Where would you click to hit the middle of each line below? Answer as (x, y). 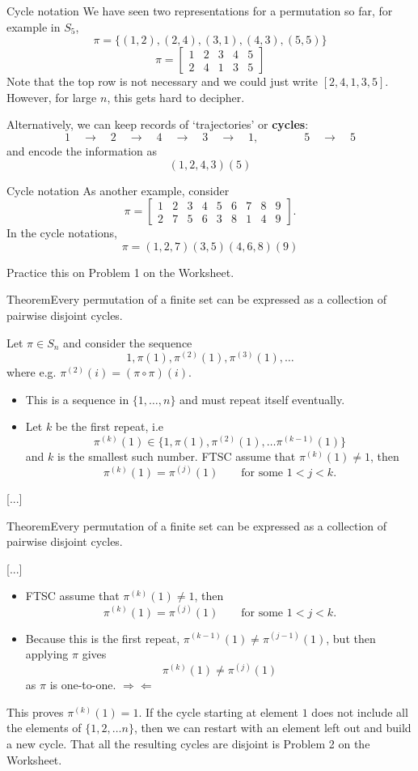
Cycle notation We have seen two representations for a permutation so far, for (200, 11)
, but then (351, 638)
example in (34, 26)
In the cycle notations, (62, 233)
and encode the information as (82, 150)
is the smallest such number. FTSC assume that (176, 456)
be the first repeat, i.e (109, 426)
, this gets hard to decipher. (176, 97)
